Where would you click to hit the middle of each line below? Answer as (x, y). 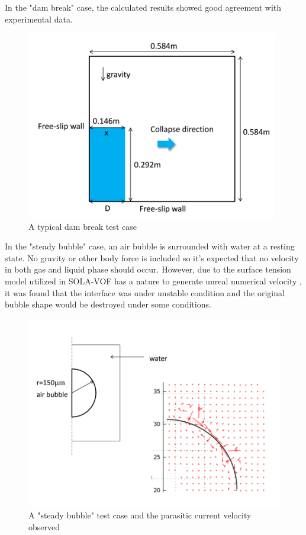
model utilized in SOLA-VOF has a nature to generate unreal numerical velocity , (153, 281)
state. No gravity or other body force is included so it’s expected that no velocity (152, 257)
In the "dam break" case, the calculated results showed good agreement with (143, 7)
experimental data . (39, 19)
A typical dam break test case (83, 226)
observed (44, 526)
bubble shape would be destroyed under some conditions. (108, 304)
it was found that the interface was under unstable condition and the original (145, 292)
